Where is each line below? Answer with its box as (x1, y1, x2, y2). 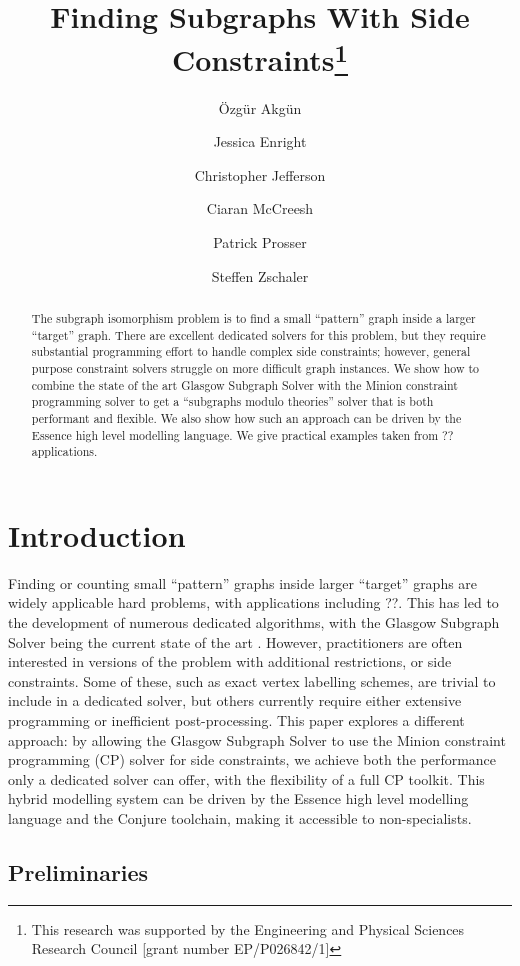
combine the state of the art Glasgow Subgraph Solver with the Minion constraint (31, 376, 458, 393)
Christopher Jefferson (194, 164, 326, 185)
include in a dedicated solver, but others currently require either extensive (8, 690, 462, 711)
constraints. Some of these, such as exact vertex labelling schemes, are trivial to (8, 670, 496, 691)
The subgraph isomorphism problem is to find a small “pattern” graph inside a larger (31, 310, 476, 326)
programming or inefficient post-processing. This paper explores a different (8, 710, 465, 730)
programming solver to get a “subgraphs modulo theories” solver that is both (31, 393, 434, 410)
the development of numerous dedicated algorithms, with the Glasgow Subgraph (8, 612, 500, 633)
